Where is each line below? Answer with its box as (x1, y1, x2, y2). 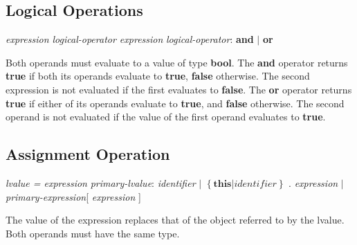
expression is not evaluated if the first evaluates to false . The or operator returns (6, 82, 352, 96)
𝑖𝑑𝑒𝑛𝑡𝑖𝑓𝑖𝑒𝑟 (234, 179, 277, 189)
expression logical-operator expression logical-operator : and (6, 32, 254, 46)
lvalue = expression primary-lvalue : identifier (6, 175, 196, 190)
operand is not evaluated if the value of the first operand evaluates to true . (6, 109, 326, 124)
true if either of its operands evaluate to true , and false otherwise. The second (6, 96, 345, 110)
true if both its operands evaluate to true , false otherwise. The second (6, 69, 310, 83)
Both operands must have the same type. (6, 226, 180, 240)
